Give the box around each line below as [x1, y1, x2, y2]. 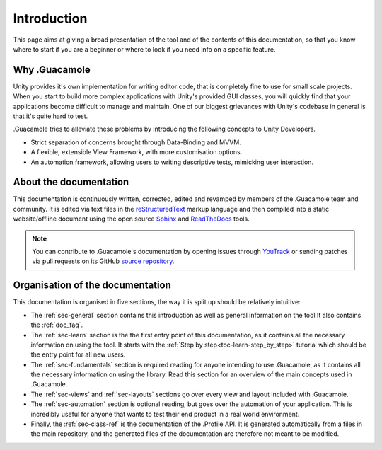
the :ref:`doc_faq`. [30, 321, 83, 329]
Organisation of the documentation [13, 279, 171, 292]
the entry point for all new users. [30, 350, 126, 359]
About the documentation [13, 176, 129, 188]
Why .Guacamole [13, 64, 91, 76]
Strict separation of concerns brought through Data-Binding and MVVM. [30, 138, 242, 146]
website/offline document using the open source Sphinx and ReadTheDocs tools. [13, 214, 250, 223]
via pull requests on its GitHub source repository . [32, 257, 175, 265]
